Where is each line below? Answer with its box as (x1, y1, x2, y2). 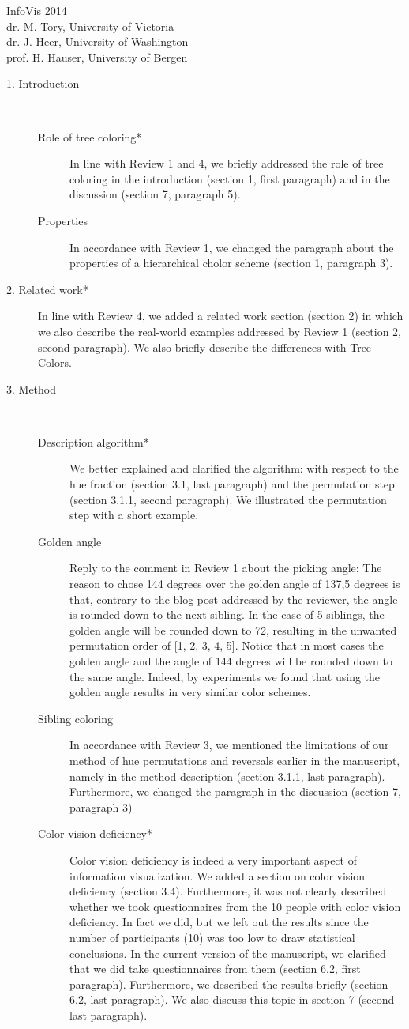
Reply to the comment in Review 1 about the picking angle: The (69, 560, 382, 576)
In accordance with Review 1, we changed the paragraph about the (69, 239, 394, 255)
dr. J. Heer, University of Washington (6, 33, 189, 50)
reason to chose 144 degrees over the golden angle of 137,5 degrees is (69, 575, 400, 592)
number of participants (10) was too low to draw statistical (69, 929, 355, 945)
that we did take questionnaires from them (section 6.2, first (69, 960, 361, 977)
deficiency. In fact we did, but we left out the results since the (69, 914, 369, 930)
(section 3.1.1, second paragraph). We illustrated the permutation (69, 491, 387, 507)
